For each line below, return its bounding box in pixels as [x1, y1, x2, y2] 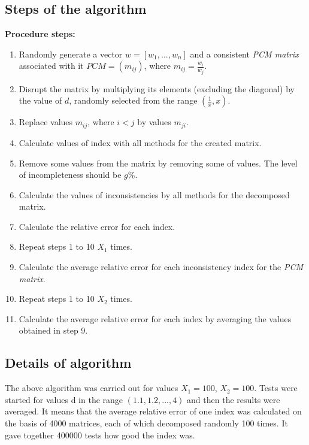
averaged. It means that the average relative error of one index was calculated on [5, 405, 302, 417]
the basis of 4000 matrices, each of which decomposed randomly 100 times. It [5, 417, 288, 429]
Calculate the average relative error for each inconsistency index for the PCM [19, 261, 304, 273]
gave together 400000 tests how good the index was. [5, 428, 195, 441]
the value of [19, 94, 62, 107]
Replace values [19, 116, 73, 128]
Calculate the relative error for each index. [19, 220, 175, 232]
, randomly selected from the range [69, 94, 198, 107]
